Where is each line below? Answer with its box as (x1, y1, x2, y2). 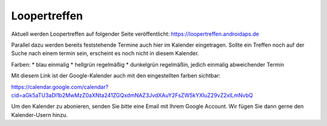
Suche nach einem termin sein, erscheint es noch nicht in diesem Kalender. (11, 50, 199, 57)
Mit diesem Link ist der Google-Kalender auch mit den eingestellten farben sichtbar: (11, 72, 221, 79)
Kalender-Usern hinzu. (11, 111, 68, 118)
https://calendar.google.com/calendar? (11, 83, 109, 90)
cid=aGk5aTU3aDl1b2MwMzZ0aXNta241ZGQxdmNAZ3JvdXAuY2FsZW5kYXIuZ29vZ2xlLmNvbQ (11, 91, 254, 99)
